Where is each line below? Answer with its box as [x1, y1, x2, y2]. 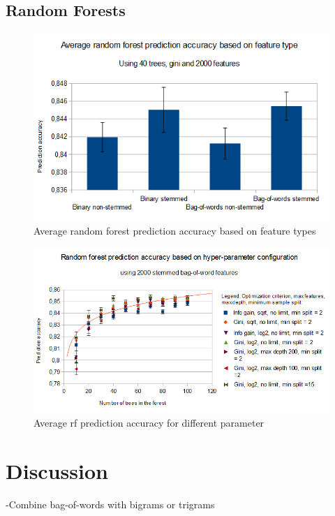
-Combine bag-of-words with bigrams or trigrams [6, 497, 215, 512]
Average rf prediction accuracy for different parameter [33, 415, 265, 430]
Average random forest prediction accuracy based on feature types [33, 223, 316, 238]
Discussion [6, 457, 108, 485]
